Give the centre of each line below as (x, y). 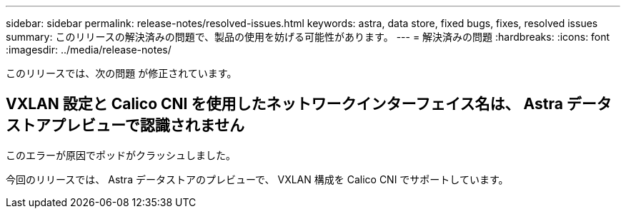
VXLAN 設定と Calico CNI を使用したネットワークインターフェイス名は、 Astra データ (309, 104)
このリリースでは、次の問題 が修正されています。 (121, 73)
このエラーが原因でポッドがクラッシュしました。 (121, 155)
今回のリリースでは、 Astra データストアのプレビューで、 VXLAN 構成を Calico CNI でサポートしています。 (257, 179)
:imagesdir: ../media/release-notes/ (89, 50)
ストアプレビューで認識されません (125, 126)
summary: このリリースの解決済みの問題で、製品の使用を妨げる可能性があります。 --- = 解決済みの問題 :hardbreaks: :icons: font (308, 37)
